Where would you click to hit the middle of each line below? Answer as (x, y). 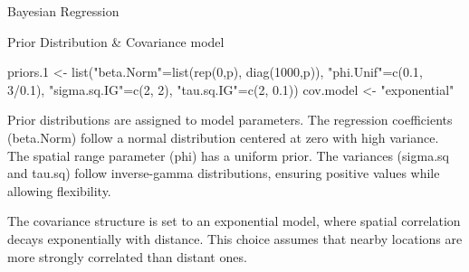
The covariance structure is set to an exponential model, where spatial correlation (234, 221)
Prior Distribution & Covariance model (116, 41)
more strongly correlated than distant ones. (127, 256)
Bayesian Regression (63, 11)
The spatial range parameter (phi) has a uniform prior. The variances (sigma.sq (228, 155)
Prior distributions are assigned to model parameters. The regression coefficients (230, 120)
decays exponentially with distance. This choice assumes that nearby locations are (235, 238)
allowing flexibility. (59, 190)
